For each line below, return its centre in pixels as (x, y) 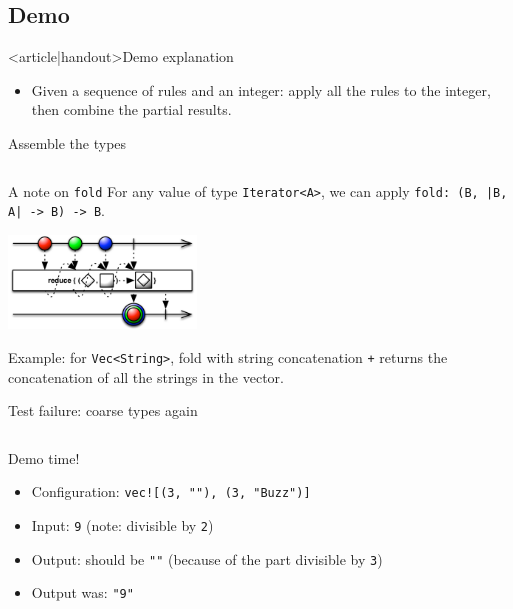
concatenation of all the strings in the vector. (146, 376)
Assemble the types (67, 142)
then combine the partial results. (131, 109)
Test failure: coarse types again (103, 410)
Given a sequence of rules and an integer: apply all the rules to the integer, (261, 89)
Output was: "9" (82, 592)
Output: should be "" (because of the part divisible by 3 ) (207, 558)
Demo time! (44, 457)
